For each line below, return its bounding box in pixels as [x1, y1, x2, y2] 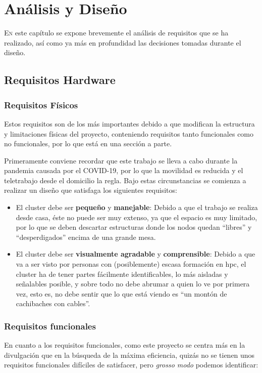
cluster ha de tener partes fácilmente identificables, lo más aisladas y [16, 268, 228, 279]
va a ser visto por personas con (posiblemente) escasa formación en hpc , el [16, 259, 246, 269]
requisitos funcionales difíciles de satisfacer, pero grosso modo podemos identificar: [4, 359, 258, 370]
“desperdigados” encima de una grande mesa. [16, 231, 156, 242]
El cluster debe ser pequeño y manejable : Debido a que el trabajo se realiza [16, 202, 258, 213]
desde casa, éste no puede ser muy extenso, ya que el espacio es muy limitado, [16, 212, 257, 222]
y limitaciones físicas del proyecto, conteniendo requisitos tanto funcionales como [4, 128, 254, 139]
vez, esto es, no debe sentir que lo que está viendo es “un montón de [16, 288, 227, 299]
